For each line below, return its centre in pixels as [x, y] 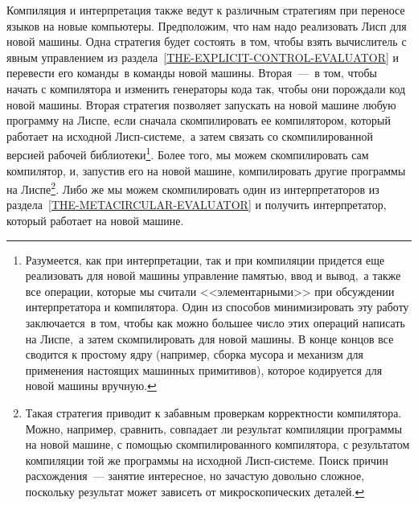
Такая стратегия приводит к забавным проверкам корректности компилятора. [213, 412]
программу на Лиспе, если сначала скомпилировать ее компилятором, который [199, 120]
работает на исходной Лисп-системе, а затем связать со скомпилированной [190, 135]
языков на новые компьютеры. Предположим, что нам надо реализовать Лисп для [207, 25]
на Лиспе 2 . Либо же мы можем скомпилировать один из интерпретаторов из [193, 188]
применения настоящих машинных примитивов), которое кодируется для [204, 370]
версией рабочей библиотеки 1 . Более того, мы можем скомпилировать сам [188, 153]
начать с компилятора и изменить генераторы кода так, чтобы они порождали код [206, 88]
